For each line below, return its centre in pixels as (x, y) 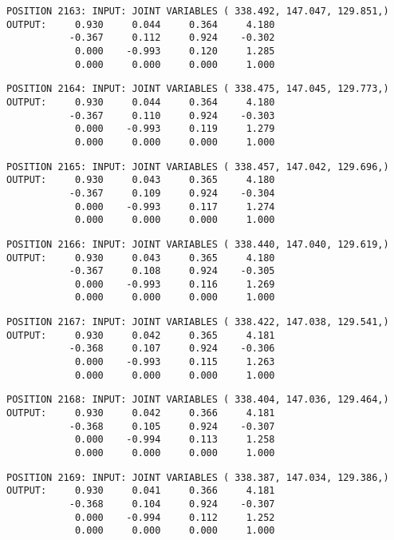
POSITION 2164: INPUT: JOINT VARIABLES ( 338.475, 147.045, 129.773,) (198, 89)
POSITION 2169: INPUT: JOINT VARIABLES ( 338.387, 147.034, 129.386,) (198, 477)
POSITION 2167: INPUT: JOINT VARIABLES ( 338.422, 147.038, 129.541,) (198, 322)
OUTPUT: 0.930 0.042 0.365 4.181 (141, 335)
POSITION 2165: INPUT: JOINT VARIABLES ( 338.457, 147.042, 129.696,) (198, 167)
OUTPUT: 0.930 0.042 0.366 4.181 (141, 413)
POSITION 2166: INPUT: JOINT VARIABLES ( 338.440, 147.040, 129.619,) (198, 244)
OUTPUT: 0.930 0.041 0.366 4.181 (141, 491)
